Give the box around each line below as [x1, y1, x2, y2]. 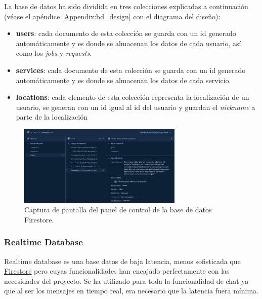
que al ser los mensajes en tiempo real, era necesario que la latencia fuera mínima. [4, 285, 258, 296]
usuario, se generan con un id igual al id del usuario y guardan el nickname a [16, 101, 255, 112]
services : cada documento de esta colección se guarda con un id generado [16, 64, 246, 75]
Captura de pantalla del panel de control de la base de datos [24, 204, 212, 215]
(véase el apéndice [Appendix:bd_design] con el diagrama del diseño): [4, 11, 221, 21]
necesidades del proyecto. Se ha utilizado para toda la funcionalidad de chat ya [4, 275, 249, 286]
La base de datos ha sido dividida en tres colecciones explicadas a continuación [4, 1, 248, 11]
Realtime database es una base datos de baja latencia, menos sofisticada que [4, 255, 241, 266]
